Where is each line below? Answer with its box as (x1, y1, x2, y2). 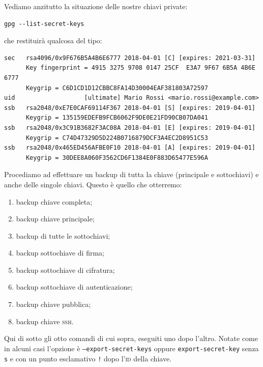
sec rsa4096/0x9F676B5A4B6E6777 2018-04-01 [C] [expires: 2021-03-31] (4, 54, 255, 62)
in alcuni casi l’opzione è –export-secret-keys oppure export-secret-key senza (4, 343, 259, 353)
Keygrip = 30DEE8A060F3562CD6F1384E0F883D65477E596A (25, 154, 208, 161)
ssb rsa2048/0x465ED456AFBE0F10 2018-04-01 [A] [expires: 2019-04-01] (4, 144, 255, 152)
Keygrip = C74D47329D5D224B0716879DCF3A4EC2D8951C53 (25, 134, 208, 142)
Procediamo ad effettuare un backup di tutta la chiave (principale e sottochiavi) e (4, 169, 259, 180)
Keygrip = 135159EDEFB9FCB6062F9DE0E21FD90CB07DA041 (25, 114, 208, 122)
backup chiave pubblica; (16, 299, 91, 309)
